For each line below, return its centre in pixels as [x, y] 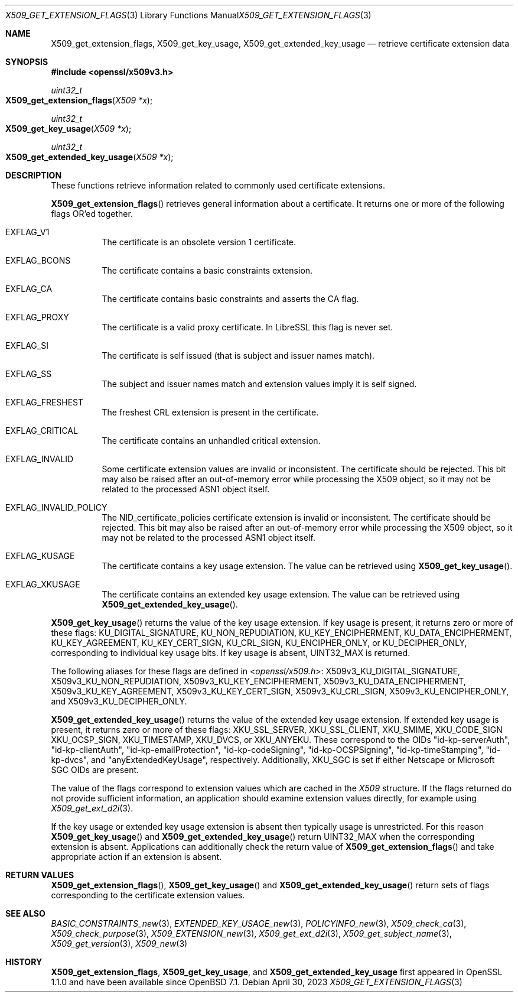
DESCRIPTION [34, 175]
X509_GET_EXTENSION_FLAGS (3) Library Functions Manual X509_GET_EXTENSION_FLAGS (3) [188, 15]
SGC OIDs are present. [95, 770]
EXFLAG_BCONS [38, 260]
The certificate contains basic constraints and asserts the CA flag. [230, 299]
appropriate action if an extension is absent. [136, 857]
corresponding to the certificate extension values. [148, 895]
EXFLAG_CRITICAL [42, 431]
